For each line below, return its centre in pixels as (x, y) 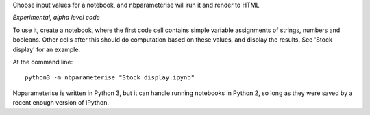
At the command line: (43, 62)
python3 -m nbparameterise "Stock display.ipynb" (110, 78)
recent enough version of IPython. (61, 103)
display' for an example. (47, 49)
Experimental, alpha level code (57, 18)
